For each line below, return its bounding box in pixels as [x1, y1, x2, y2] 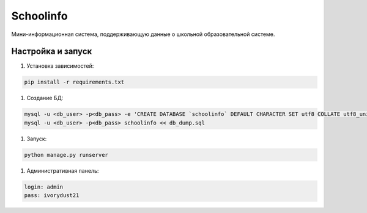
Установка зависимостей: [26, 62, 94, 70]
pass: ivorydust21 [24, 192, 80, 199]
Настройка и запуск [11, 46, 92, 57]
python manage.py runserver [24, 151, 108, 158]
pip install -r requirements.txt [24, 79, 125, 85]
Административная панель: [26, 167, 99, 174]
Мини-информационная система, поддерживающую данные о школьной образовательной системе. [11, 31, 275, 38]
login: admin [24, 183, 64, 190]
